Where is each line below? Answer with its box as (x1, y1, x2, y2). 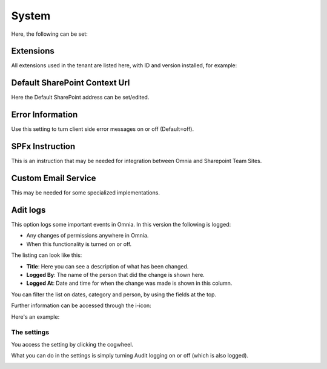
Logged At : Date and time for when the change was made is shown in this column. (26, 279, 233, 287)
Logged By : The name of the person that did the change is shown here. (26, 271, 205, 278)
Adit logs (11, 205, 46, 215)
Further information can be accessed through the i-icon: (11, 302, 151, 309)
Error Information (11, 110, 78, 120)
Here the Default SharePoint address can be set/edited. (11, 94, 150, 101)
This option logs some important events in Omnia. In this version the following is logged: (11, 221, 231, 228)
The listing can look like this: (11, 251, 82, 259)
